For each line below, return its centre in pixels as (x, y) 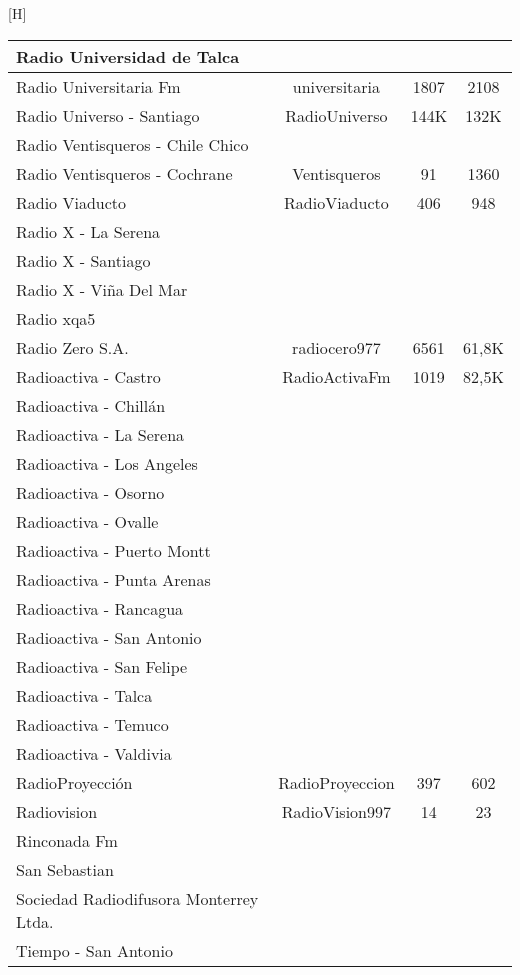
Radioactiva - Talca (84, 695)
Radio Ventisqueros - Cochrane (124, 173)
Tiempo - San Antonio (94, 950)
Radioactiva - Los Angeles (107, 463)
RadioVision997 (336, 811)
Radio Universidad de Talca (128, 56)
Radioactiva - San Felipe (102, 666)
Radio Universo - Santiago (108, 115)
